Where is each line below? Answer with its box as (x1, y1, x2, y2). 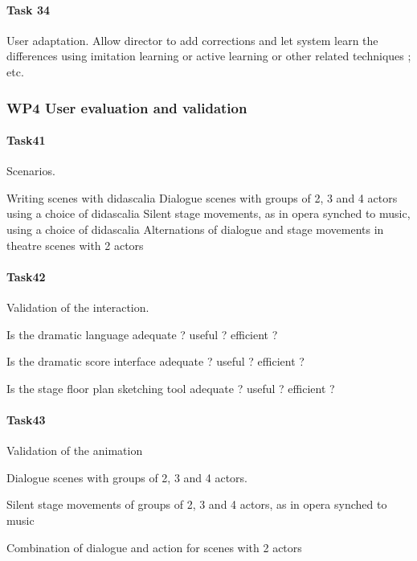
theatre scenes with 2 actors (6, 236, 144, 253)
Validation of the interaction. (6, 298, 149, 315)
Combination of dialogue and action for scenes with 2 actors (6, 538, 302, 555)
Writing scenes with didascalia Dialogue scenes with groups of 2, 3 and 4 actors (6, 189, 398, 206)
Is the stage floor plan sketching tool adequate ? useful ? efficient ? (6, 379, 335, 396)
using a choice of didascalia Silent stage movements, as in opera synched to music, (6, 205, 411, 222)
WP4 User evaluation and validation (6, 97, 247, 117)
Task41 (6, 132, 46, 149)
